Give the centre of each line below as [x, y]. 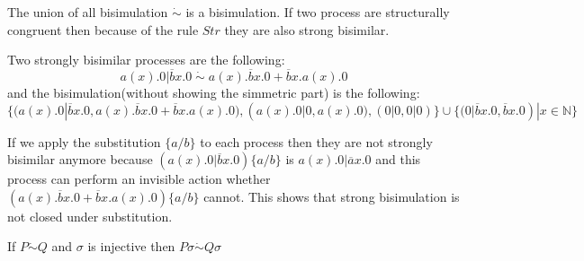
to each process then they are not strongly [316, 141]
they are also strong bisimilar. [307, 29]
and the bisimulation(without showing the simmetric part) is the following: [214, 92]
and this [398, 159]
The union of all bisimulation [88, 12]
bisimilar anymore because [80, 159]
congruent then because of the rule [103, 29]
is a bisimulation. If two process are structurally [318, 12]
